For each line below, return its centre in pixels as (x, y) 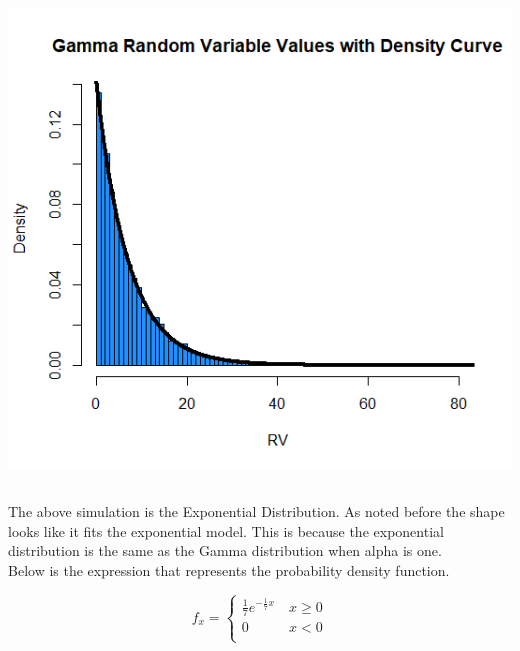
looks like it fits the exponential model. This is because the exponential (226, 530)
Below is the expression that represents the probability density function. (229, 569)
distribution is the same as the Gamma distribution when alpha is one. (225, 550)
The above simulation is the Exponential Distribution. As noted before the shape (256, 510)
